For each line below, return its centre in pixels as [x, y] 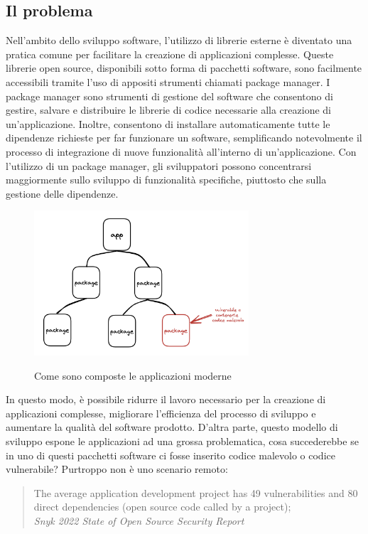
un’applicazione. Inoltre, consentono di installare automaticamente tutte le [168, 123]
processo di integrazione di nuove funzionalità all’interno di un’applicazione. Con [181, 151]
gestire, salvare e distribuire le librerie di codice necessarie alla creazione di [168, 110]
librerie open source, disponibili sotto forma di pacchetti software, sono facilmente [184, 68]
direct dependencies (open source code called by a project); [162, 507]
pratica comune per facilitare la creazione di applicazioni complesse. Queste [170, 54]
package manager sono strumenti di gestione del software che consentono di [169, 96]
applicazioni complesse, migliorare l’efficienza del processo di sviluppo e [161, 413]
